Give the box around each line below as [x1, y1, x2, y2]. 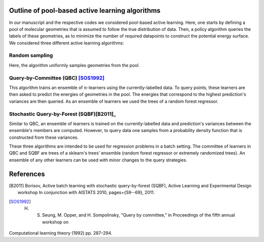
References [9, 170, 45, 178]
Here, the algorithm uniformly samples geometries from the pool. [9, 62, 140, 68]
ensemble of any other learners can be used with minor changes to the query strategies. [9, 157, 188, 163]
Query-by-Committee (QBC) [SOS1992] [9, 74, 105, 81]
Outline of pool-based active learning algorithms [9, 6, 161, 15]
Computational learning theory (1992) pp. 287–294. [9, 230, 112, 236]
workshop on [42, 219, 69, 225]
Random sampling [9, 52, 53, 59]
